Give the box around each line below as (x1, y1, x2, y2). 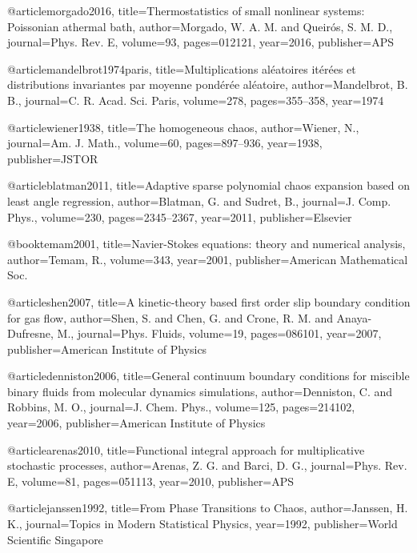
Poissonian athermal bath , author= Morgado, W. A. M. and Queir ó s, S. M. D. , (7, 18, 393, 34)
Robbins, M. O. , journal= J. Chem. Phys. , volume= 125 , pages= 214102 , (7, 399, 355, 415)
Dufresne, (7, 325, 54, 342)
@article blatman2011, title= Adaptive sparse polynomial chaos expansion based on (7, 177, 410, 194)
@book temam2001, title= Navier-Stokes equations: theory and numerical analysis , (7, 235, 406, 252)
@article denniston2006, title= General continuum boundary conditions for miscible (7, 367, 410, 384)
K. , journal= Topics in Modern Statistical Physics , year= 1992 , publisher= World (7, 515, 398, 532)
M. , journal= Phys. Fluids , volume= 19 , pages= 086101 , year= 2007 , (57, 325, 382, 342)
